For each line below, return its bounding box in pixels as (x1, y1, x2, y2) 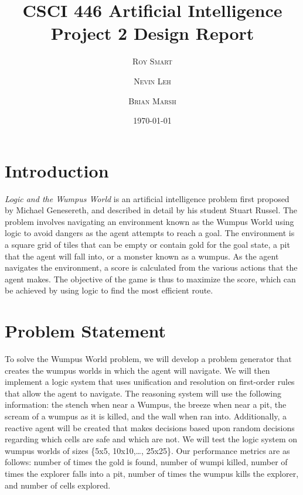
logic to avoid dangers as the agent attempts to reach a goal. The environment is (5, 227, 295, 239)
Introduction (5, 158, 109, 182)
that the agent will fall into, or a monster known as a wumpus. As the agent (5, 250, 279, 262)
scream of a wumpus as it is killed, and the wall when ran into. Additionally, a (5, 410, 287, 422)
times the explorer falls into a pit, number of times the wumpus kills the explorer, (5, 467, 299, 480)
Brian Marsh (128, 94, 176, 107)
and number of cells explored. (5, 479, 111, 491)
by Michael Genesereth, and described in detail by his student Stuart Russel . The (5, 204, 298, 216)
